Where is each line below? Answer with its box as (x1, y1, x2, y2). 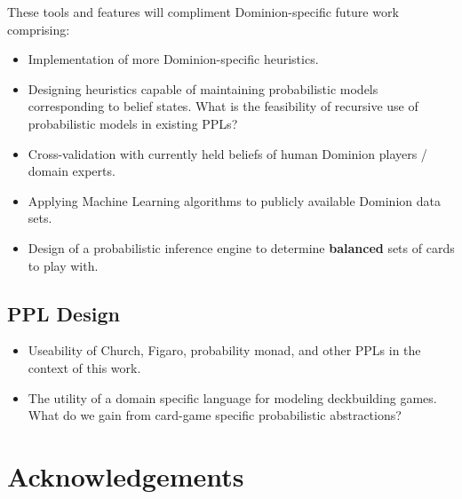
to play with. (28, 256, 99, 274)
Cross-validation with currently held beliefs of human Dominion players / (28, 144, 427, 162)
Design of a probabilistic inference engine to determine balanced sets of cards (28, 238, 455, 257)
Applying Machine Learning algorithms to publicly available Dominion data (28, 191, 441, 210)
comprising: (7, 20, 70, 38)
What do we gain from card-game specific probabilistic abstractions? (28, 406, 402, 424)
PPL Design (7, 299, 120, 327)
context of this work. (28, 358, 141, 376)
